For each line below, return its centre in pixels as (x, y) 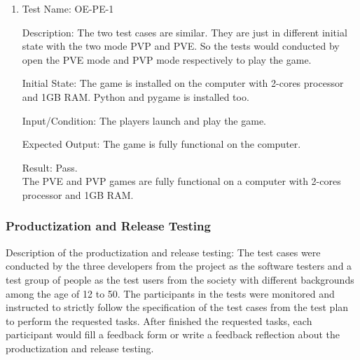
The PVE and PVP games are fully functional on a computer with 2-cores (181, 181)
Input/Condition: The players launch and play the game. (144, 120)
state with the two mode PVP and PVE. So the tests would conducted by (181, 46)
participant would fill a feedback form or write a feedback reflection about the (173, 334)
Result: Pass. (50, 167)
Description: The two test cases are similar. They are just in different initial (185, 32)
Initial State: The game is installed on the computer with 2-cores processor (183, 83)
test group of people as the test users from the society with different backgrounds (180, 279)
